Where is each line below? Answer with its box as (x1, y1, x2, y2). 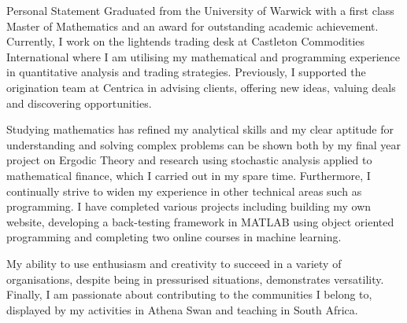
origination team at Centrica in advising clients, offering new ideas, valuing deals (6, 79, 396, 95)
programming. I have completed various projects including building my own (6, 198, 372, 215)
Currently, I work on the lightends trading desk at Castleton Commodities (6, 33, 365, 50)
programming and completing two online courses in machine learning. (6, 229, 342, 245)
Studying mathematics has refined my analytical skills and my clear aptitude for (6, 121, 394, 138)
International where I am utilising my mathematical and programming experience (6, 48, 400, 64)
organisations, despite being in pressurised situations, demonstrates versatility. (6, 270, 384, 287)
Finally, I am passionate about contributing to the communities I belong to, (6, 286, 372, 303)
